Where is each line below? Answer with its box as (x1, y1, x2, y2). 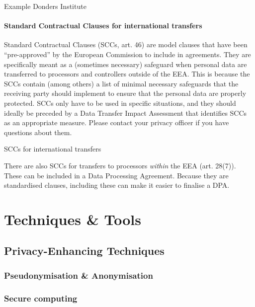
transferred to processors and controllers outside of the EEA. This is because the (4, 69, 250, 79)
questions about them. (4, 127, 72, 137)
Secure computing (4, 292, 78, 304)
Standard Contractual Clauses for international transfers (4, 20, 202, 31)
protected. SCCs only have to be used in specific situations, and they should (4, 97, 236, 108)
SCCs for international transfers (4, 144, 101, 154)
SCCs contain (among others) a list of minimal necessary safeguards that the (4, 78, 239, 88)
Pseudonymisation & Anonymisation (4, 269, 153, 281)
